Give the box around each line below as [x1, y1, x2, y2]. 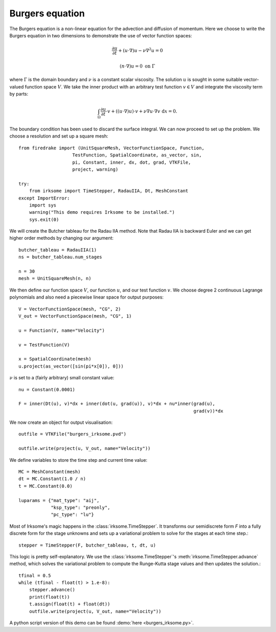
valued [9, 83, 24, 89]
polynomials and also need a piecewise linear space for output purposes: [9, 294, 164, 300]
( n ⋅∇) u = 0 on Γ [119, 63, 155, 69]
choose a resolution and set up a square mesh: [9, 133, 108, 139]
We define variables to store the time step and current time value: [9, 457, 148, 463]
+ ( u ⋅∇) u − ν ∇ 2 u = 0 [118, 47, 163, 53]
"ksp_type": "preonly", [51, 504, 110, 510]
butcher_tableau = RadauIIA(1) [18, 247, 97, 253]
